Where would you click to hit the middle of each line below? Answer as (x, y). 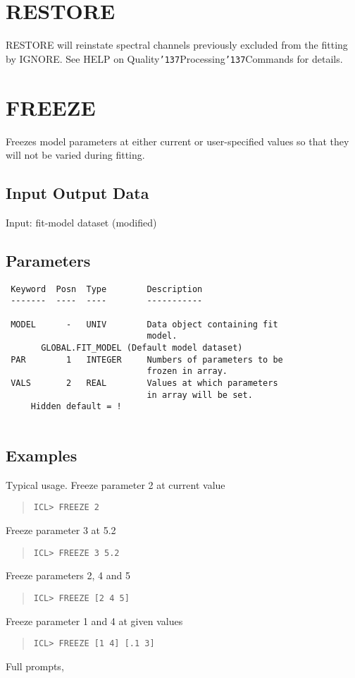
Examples (42, 455)
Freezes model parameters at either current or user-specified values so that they (177, 141)
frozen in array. (187, 371)
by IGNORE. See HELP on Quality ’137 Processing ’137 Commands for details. (174, 58)
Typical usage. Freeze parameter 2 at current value (116, 484)
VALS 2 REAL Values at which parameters (144, 383)
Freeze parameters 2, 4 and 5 (68, 575)
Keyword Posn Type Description (107, 289)
